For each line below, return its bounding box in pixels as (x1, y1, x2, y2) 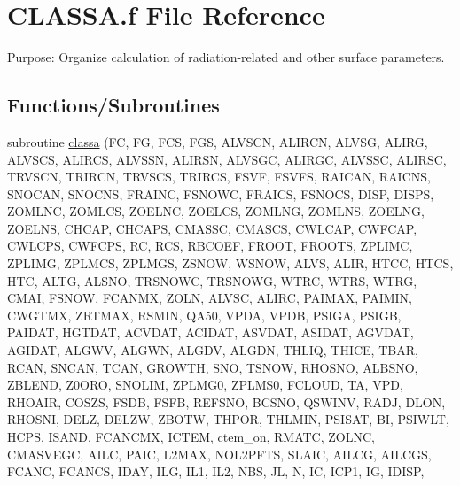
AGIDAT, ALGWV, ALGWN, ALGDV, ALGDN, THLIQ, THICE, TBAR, (7, 341, 418, 359)
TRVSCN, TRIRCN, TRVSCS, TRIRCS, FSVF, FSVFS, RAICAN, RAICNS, (7, 167, 431, 186)
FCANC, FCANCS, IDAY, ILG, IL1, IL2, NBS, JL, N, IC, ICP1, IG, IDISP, (7, 462, 425, 481)
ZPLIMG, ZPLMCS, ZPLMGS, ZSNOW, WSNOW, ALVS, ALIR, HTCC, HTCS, (7, 254, 454, 273)
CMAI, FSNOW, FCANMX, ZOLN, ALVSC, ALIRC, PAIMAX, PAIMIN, (7, 289, 412, 307)
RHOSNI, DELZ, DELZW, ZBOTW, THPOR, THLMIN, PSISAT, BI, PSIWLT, (7, 410, 449, 428)
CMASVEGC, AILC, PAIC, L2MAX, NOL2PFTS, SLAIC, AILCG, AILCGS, (7, 444, 432, 463)
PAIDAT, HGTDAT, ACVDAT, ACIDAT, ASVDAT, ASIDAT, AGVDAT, (7, 323, 414, 342)
